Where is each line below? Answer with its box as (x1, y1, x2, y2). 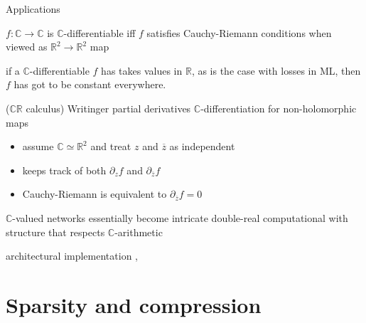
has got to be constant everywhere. (14, 77, 166, 92)
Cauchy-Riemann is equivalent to (22, 186, 167, 201)
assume (22, 139, 54, 154)
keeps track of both (22, 162, 107, 177)
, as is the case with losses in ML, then (191, 63, 361, 78)
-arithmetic (114, 224, 163, 239)
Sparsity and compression (6, 290, 262, 319)
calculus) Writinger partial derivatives (26, 100, 191, 115)
